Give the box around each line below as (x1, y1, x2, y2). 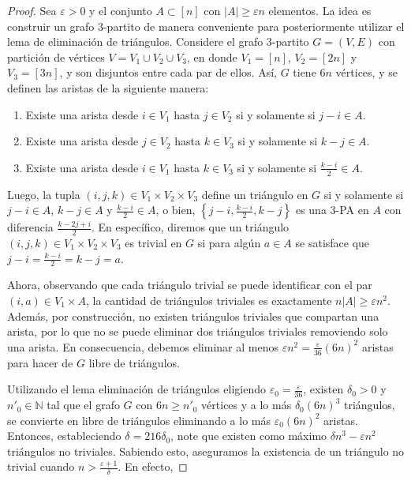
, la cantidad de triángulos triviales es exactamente (85, 292, 332, 309)
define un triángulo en (201, 186, 308, 202)
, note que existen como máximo (170, 427, 327, 444)
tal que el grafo (47, 396, 120, 413)
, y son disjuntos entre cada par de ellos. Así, (59, 64, 277, 81)
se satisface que (295, 235, 370, 250)
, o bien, (155, 201, 196, 218)
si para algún (197, 235, 261, 250)
